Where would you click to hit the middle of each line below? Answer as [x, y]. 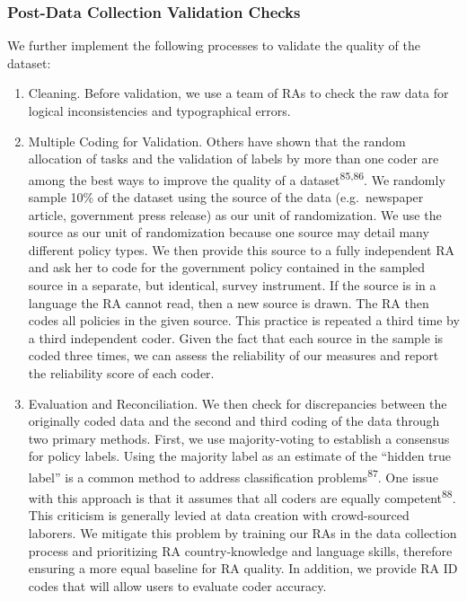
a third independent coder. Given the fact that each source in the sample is [236, 337]
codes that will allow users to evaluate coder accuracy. [177, 585]
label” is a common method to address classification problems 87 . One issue [233, 475]
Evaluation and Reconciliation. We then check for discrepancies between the [238, 403]
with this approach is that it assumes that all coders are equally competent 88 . [242, 496]
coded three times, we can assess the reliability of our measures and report [233, 355]
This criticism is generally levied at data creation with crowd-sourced [219, 515]
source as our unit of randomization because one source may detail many [229, 232]
